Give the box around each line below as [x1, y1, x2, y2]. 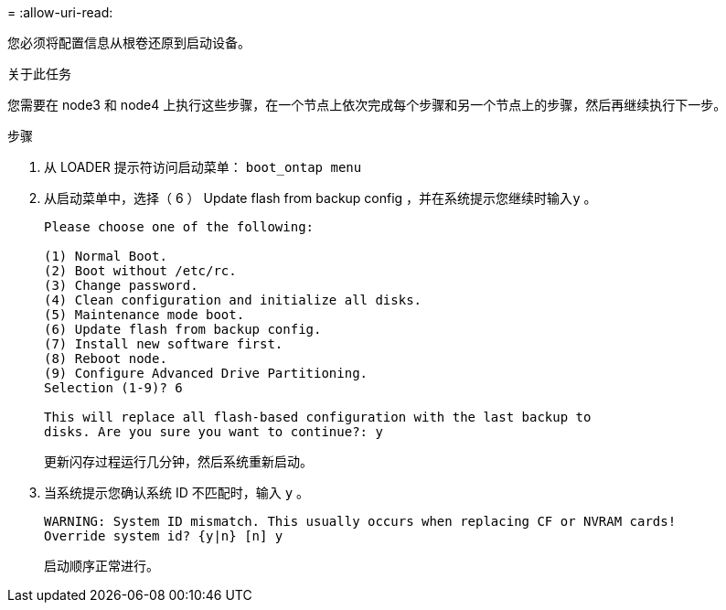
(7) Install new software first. [44, 337, 283, 351]
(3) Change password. [44, 278, 198, 293]
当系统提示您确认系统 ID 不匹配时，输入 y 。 [44, 485, 310, 500]
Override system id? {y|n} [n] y [44, 529, 283, 543]
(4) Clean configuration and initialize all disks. [44, 293, 422, 307]
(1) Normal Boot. [44, 249, 167, 263]
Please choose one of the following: [44, 219, 315, 234]
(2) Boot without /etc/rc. [44, 263, 237, 278]
